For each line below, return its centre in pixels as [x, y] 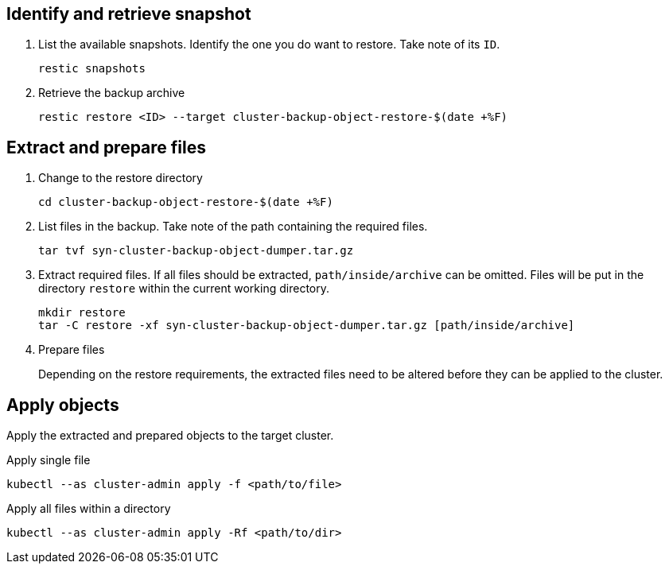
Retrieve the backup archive [112, 93]
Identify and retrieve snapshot [129, 14]
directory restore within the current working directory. [184, 289]
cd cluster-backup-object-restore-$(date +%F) [186, 202]
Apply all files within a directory [89, 509]
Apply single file [49, 460]
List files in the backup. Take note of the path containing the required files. [233, 227]
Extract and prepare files [107, 147]
